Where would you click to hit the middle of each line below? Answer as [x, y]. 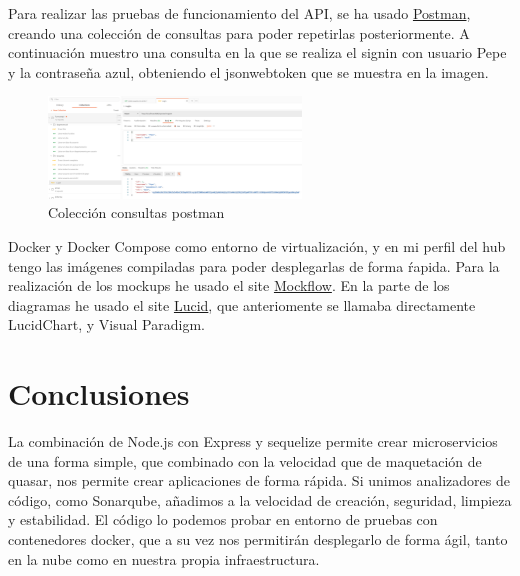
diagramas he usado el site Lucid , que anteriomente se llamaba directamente [242, 304]
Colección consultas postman [136, 212]
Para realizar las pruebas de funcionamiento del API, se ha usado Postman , [239, 13]
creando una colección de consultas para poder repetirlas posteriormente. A [239, 32]
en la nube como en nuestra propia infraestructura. [164, 558]
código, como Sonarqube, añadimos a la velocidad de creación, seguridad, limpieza [260, 499]
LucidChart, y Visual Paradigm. [106, 324]
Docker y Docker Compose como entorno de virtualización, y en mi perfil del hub [257, 245]
